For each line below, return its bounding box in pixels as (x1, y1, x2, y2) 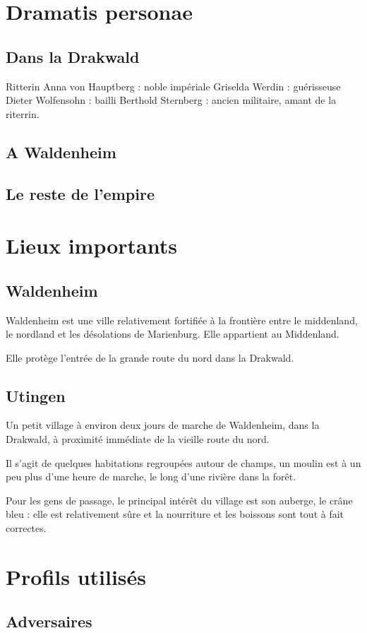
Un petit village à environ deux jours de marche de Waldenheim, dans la (6, 418, 320, 432)
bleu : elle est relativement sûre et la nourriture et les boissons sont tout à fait (6, 507, 344, 521)
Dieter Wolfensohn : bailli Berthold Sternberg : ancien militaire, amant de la (6, 93, 337, 107)
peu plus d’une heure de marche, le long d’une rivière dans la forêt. (6, 469, 296, 484)
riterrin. (6, 106, 40, 121)
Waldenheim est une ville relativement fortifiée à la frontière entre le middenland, (6, 312, 358, 327)
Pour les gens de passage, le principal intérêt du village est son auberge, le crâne (6, 492, 353, 507)
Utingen (6, 384, 66, 406)
